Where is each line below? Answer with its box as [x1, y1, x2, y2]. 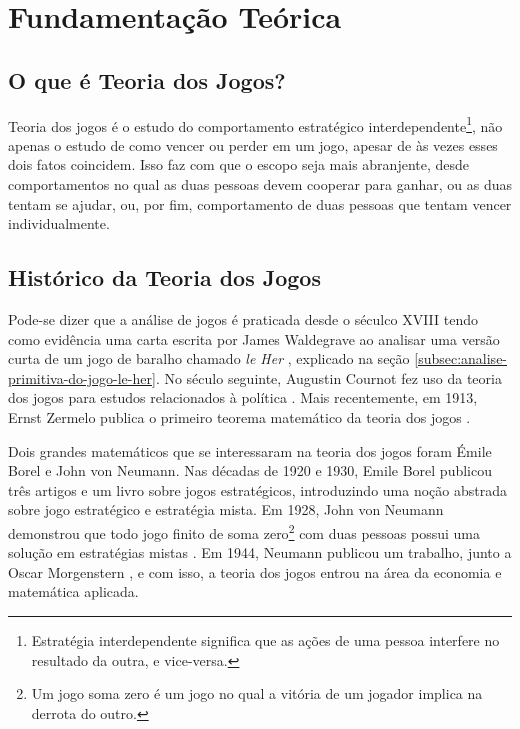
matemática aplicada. [8, 581, 139, 602]
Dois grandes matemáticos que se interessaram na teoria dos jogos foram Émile [8, 440, 492, 461]
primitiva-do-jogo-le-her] [8, 367, 156, 388]
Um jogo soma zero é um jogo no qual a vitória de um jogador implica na [31, 683, 483, 704]
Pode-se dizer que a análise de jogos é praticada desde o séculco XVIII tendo [8, 309, 478, 329]
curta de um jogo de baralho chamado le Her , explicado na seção [8, 348, 410, 369]
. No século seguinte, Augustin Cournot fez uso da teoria [155, 367, 502, 388]
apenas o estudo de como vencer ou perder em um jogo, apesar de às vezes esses [8, 134, 498, 155]
